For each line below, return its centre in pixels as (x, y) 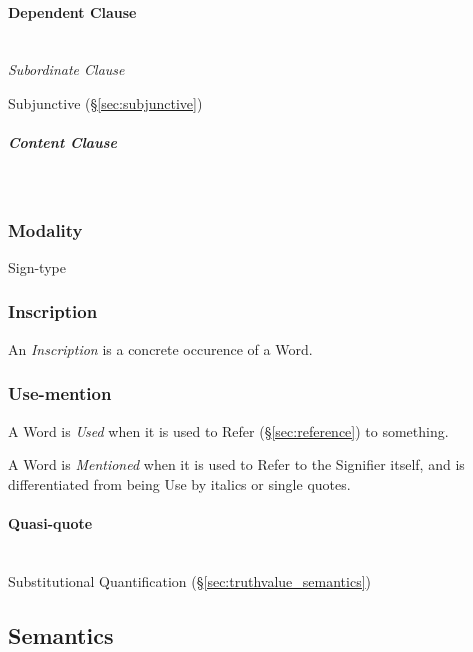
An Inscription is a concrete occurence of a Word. (160, 348)
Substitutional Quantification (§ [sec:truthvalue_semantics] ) (190, 580)
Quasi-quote (50, 522)
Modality (45, 229)
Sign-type (37, 266)
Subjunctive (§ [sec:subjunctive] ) (105, 102)
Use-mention (60, 393)
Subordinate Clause (66, 69)
